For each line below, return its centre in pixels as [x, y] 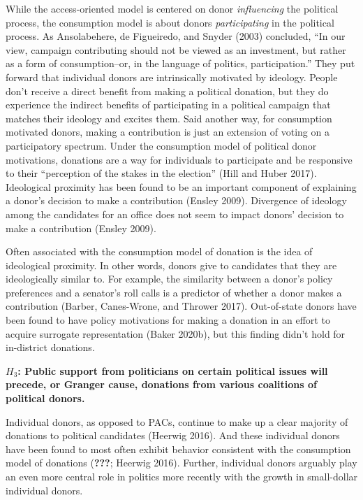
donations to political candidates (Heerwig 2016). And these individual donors [173, 435]
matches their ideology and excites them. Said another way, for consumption [169, 118]
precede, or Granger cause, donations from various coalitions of [161, 384]
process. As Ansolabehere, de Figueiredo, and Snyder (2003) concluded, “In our [176, 36]
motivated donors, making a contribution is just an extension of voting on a [168, 132]
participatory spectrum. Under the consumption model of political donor [161, 145]
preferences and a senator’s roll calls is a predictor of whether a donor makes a [174, 292]
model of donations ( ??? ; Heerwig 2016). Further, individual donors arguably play [181, 463]
